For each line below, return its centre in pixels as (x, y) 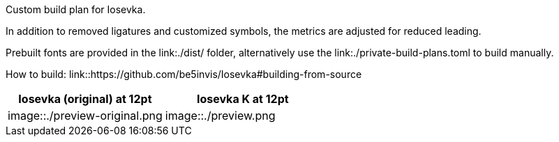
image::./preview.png (220, 116)
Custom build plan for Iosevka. (76, 9)
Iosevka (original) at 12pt (85, 99)
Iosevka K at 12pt (243, 99)
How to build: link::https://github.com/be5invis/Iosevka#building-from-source (184, 74)
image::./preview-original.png (85, 116)
